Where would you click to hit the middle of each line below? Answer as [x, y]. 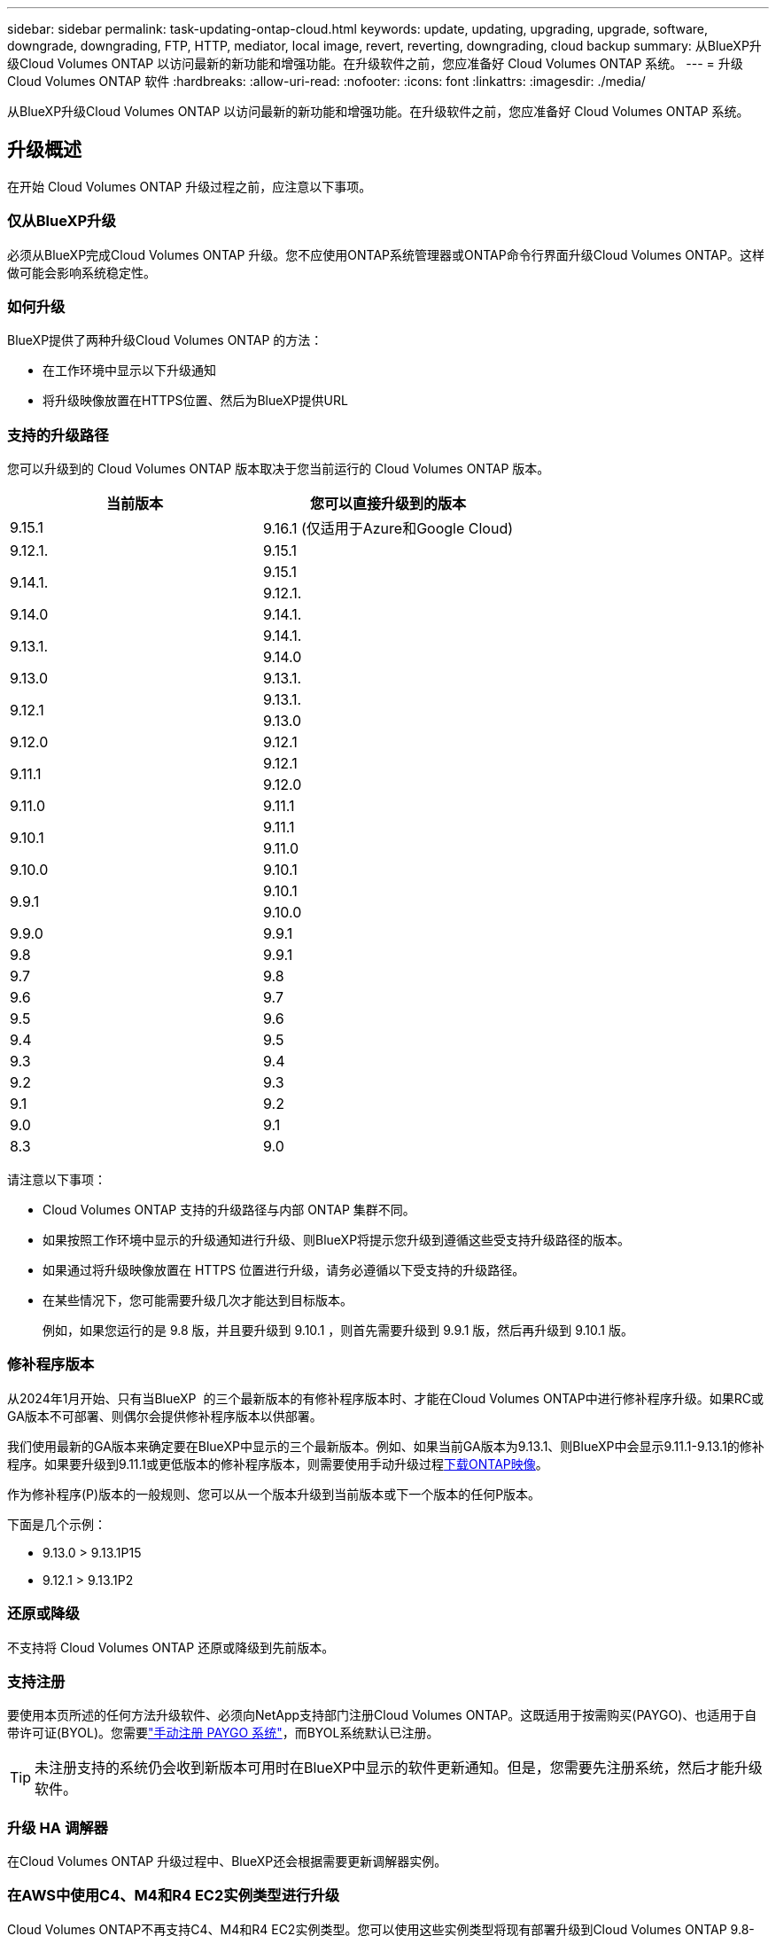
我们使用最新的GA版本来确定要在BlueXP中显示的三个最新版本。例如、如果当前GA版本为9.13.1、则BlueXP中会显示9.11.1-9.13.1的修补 [386, 1446]
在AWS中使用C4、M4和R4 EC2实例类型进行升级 [174, 1896]
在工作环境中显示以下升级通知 [129, 371]
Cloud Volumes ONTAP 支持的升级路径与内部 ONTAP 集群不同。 [229, 1210]
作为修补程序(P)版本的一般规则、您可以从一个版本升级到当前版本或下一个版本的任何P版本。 [274, 1494]
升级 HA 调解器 [58, 1827]
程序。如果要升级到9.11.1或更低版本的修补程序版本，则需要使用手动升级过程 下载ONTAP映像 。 [278, 1464]
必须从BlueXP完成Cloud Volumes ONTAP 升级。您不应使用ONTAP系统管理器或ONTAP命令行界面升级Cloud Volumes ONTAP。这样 [386, 254]
